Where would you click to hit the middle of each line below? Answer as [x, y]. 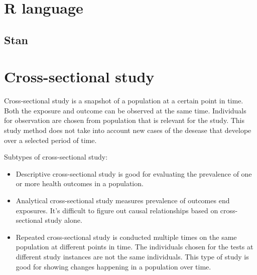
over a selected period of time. [50, 140]
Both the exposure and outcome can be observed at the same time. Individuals [125, 110]
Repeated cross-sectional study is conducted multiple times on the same [126, 237]
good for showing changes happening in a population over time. [113, 266]
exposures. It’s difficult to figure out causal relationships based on [117, 210]
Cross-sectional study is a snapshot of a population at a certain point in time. [124, 101]
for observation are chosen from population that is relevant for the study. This [124, 120]
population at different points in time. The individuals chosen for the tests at [135, 247]
